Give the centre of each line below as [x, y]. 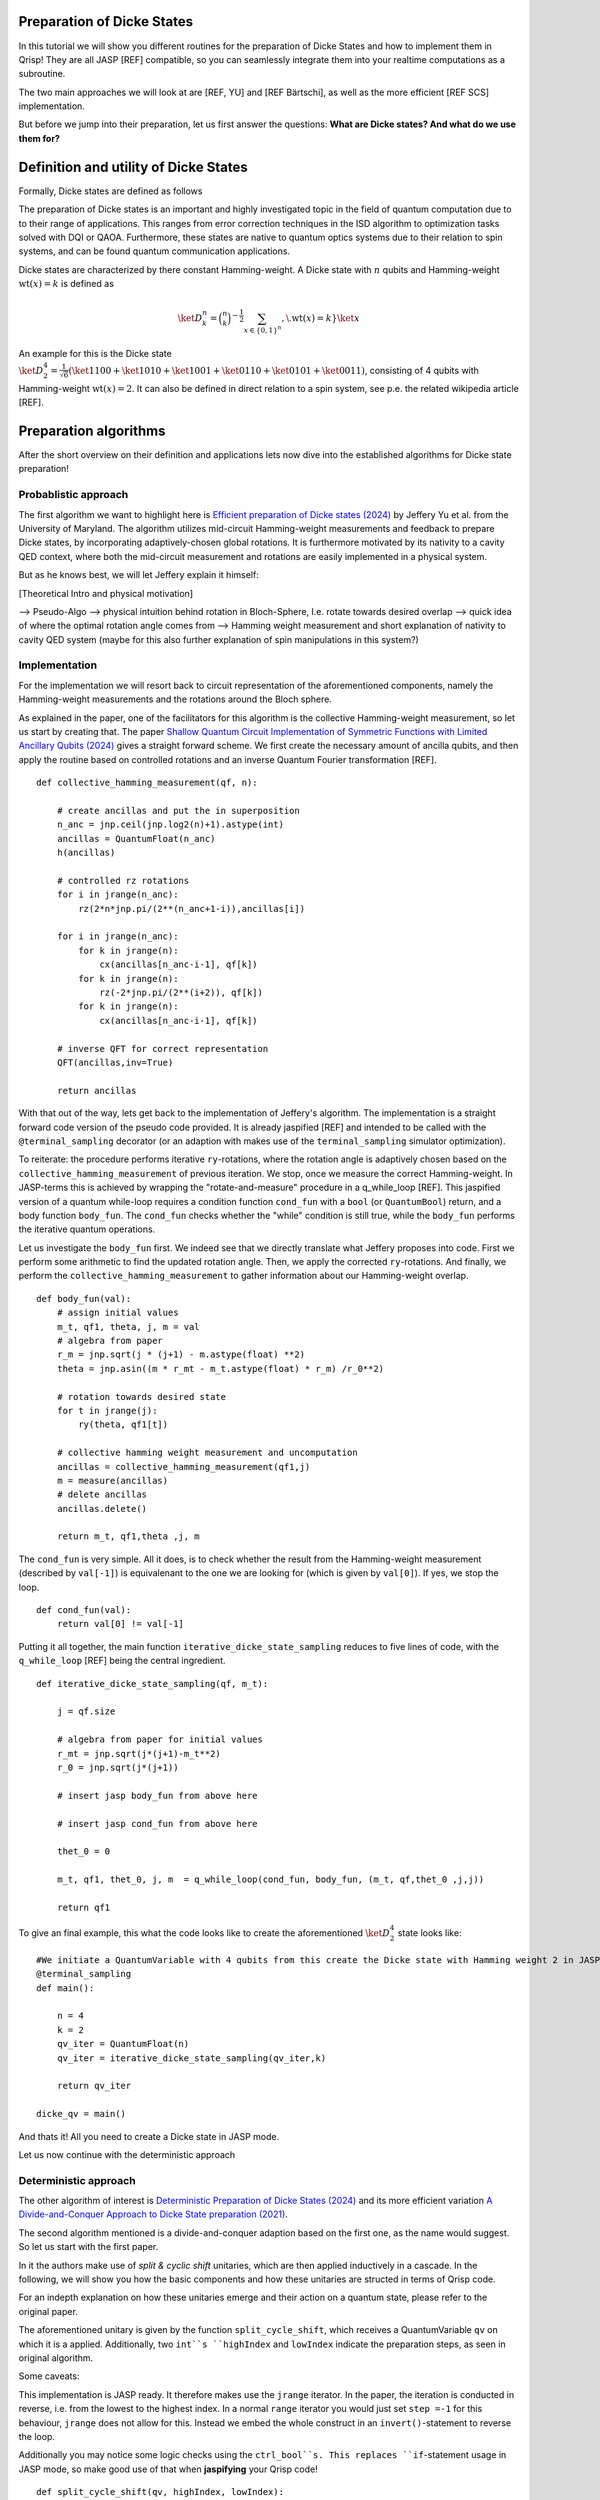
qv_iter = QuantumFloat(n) [123, 2044]
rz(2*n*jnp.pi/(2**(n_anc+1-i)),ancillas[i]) [191, 908]
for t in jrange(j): [107, 1410]
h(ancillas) [86, 853]
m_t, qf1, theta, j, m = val [128, 1326]
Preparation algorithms [92, 430]
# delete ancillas [102, 1494]
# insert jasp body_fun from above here [157, 1795]
